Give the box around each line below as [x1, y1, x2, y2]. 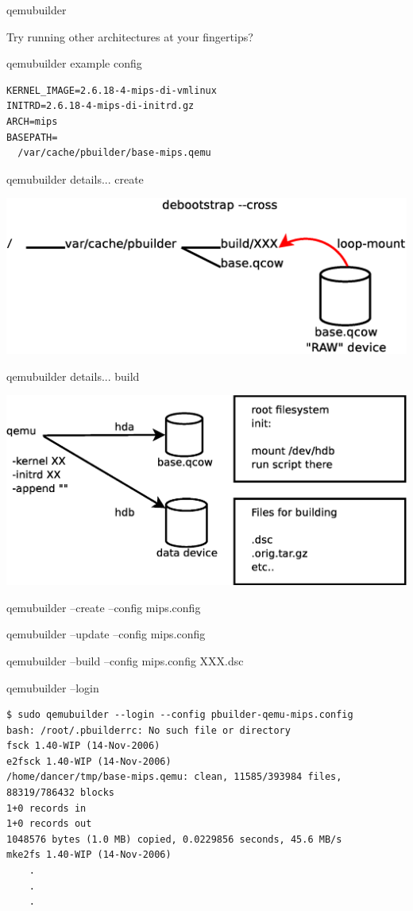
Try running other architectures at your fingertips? [6, 28, 253, 45]
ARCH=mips [6, 115, 58, 127]
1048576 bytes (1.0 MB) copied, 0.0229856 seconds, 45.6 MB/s [6, 833, 342, 845]
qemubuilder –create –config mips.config [6, 599, 201, 615]
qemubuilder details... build [6, 367, 140, 384]
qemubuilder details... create [6, 170, 144, 187]
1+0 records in [6, 802, 87, 814]
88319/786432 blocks [6, 787, 115, 799]
